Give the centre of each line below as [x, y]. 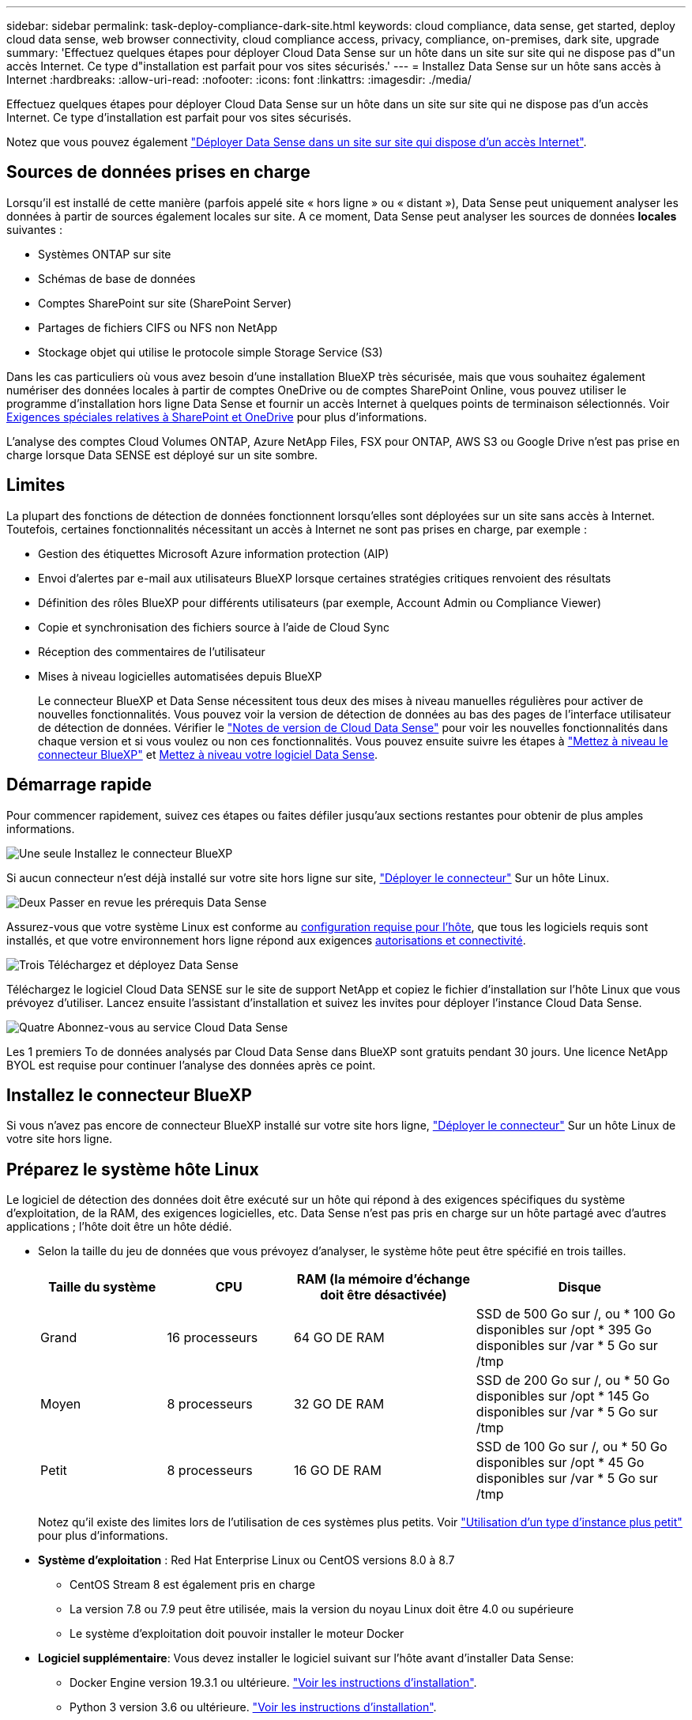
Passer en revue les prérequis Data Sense [158, 902]
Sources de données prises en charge [158, 172]
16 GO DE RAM [337, 1471]
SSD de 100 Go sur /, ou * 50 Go [572, 1447]
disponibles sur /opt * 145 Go [562, 1396]
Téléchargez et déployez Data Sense [143, 964]
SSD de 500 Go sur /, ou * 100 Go [575, 1314]
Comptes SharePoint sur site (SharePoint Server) [165, 303]
